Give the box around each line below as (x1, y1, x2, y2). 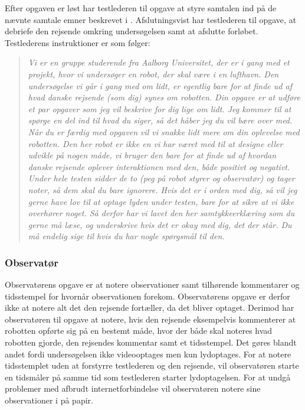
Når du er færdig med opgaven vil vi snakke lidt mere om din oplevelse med (28, 125, 300, 138)
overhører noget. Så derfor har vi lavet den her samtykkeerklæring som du (28, 207, 295, 219)
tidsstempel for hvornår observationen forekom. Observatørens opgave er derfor (5, 289, 290, 302)
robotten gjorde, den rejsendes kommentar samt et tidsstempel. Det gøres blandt (5, 336, 297, 349)
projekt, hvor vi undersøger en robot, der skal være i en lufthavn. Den (28, 67, 279, 80)
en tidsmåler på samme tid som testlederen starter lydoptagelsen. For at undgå (5, 370, 291, 383)
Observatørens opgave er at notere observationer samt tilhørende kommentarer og (5, 278, 300, 291)
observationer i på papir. (5, 394, 93, 406)
